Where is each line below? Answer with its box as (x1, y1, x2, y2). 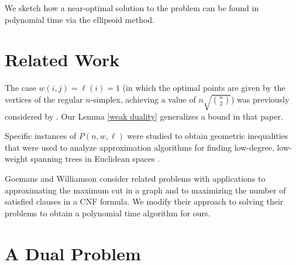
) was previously (231, 93, 290, 105)
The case (5, 81, 36, 94)
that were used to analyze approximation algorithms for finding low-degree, (5, 141, 274, 153)
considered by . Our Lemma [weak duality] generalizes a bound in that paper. (5, 110, 283, 122)
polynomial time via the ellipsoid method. (5, 13, 154, 25)
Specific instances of (5, 130, 77, 142)
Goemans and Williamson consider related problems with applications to (5, 172, 266, 185)
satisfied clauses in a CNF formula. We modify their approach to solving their (5, 195, 284, 208)
